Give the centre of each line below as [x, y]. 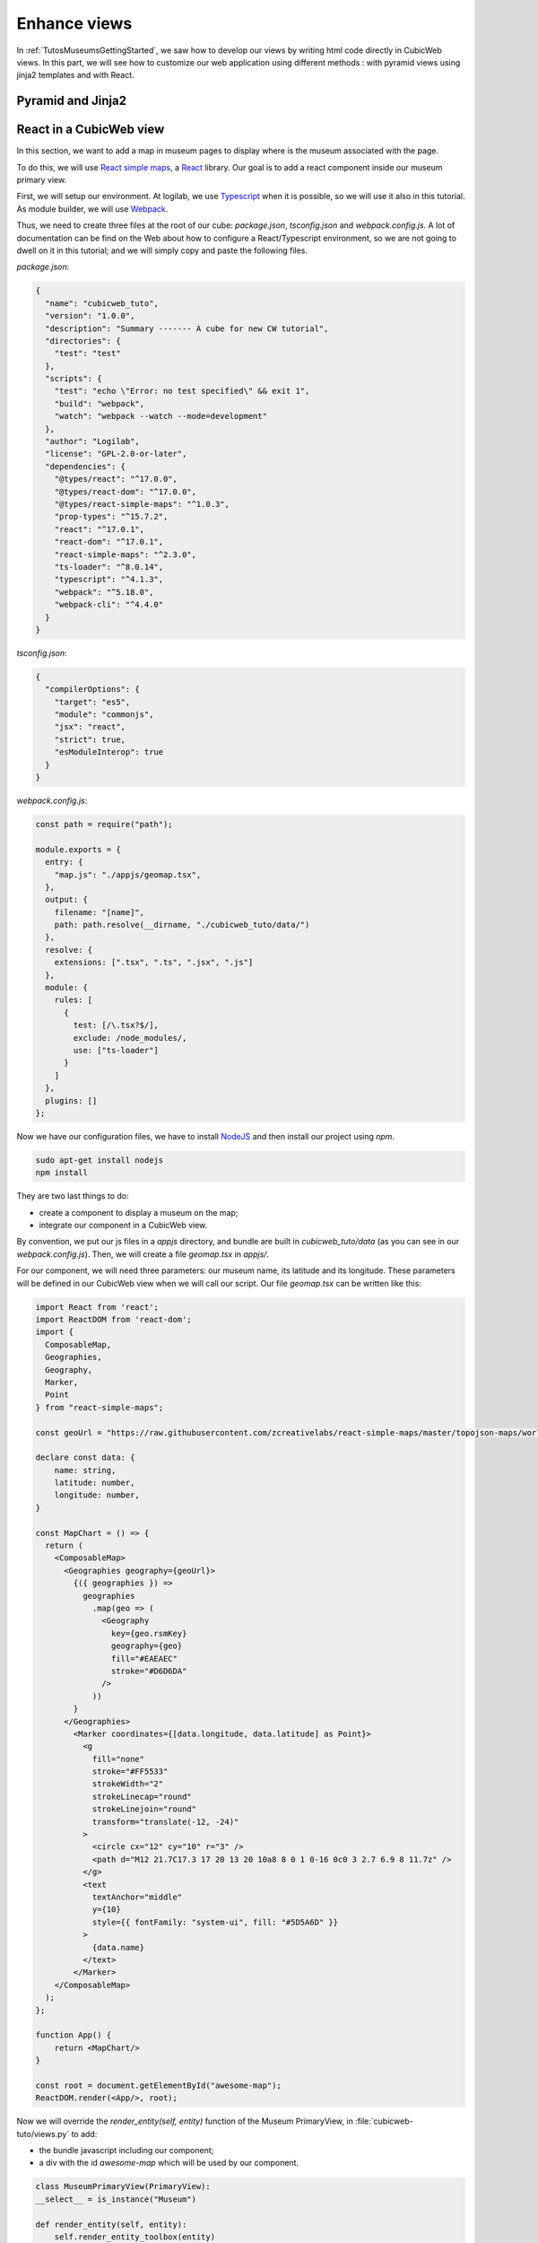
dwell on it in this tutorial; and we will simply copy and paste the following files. [162, 250]
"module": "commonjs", [104, 715]
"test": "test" [87, 353]
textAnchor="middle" [137, 1897]
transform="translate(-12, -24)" [165, 1822]
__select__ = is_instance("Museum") [116, 2199]
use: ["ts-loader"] [116, 1050]
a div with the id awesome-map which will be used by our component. [169, 2163]
